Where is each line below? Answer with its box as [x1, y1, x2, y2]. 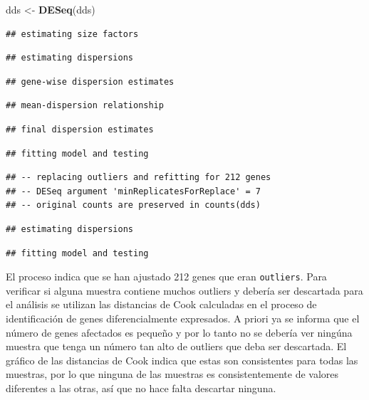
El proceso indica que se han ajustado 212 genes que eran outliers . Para [6, 269, 327, 284]
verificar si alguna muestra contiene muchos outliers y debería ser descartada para [6, 283, 363, 298]
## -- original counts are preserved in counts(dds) [6, 200, 261, 211]
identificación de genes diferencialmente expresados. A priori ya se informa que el [6, 310, 360, 325]
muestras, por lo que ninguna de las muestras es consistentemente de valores [6, 367, 339, 381]
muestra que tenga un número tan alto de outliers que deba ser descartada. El [6, 339, 347, 354]
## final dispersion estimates [6, 124, 154, 135]
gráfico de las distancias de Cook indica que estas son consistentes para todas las [6, 352, 358, 367]
